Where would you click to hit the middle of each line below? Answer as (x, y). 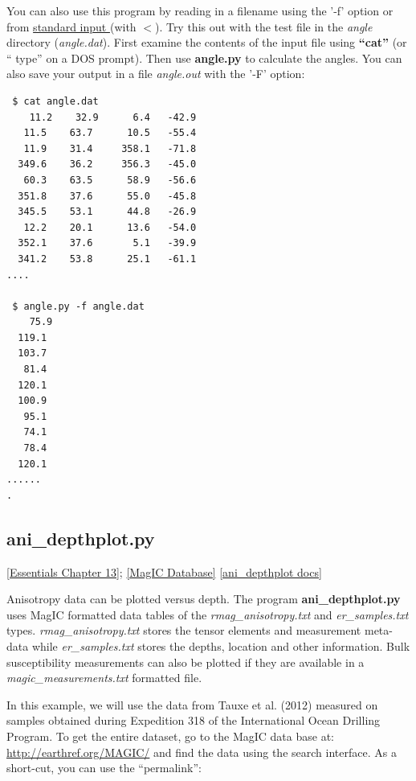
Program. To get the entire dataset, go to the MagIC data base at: (170, 736)
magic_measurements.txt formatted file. (104, 678)
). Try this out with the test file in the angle (263, 26)
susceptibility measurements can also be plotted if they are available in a (186, 662)
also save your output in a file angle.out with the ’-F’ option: (156, 74)
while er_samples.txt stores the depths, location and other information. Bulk (221, 645)
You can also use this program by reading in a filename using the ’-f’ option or (200, 10)
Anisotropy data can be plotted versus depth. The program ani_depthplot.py (204, 599)
